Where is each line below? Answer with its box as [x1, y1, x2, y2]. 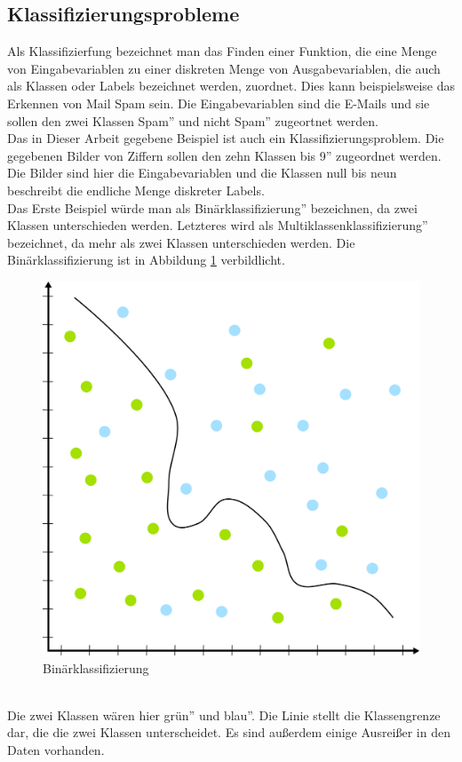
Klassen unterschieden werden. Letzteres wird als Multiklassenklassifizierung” [7, 216, 428, 234]
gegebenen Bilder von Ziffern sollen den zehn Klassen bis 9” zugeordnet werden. [7, 146, 442, 164]
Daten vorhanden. [7, 740, 105, 758]
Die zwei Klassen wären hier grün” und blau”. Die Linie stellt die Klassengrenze [7, 705, 441, 724]
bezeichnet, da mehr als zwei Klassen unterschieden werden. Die [7, 233, 355, 251]
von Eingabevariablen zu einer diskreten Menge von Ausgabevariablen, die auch [7, 59, 441, 77]
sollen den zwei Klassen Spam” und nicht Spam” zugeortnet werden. [7, 111, 378, 130]
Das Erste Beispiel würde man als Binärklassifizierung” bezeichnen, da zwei [7, 198, 418, 217]
